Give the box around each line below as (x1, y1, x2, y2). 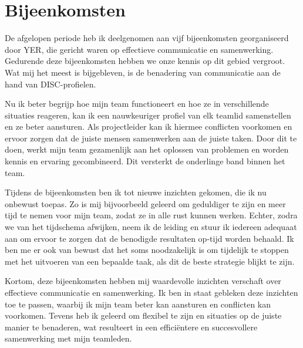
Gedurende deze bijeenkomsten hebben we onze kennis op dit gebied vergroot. (5, 55, 285, 67)
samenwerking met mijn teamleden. (5, 332, 132, 344)
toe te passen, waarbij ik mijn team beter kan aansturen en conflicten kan (5, 298, 271, 310)
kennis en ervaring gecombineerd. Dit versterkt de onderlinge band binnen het (5, 155, 285, 167)
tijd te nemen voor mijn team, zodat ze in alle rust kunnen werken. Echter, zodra (5, 209, 298, 221)
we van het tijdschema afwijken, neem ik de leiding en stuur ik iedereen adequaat (5, 221, 297, 233)
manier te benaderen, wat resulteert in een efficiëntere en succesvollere (5, 320, 258, 333)
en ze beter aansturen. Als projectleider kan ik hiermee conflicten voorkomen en (5, 120, 292, 133)
